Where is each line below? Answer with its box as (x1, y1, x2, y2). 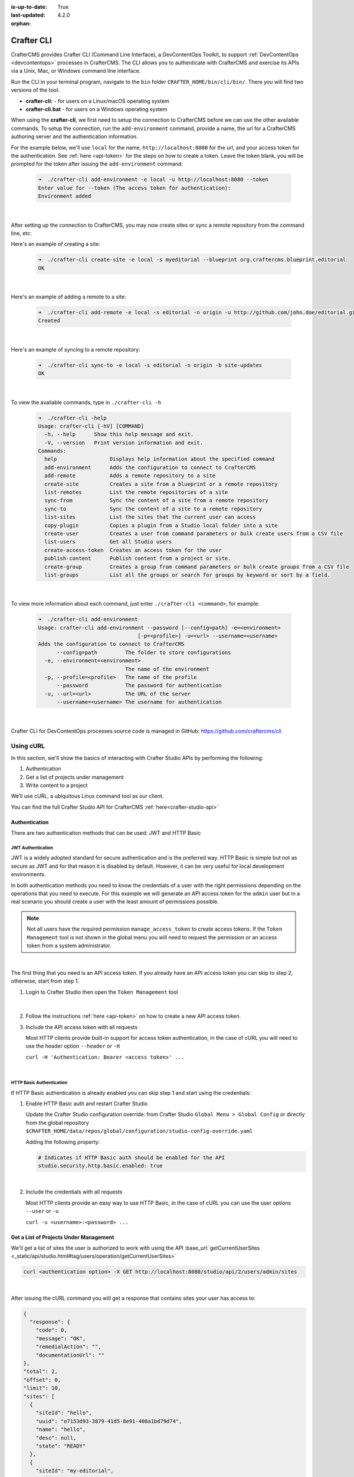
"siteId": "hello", (35, 1410, 93, 1416)
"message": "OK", (35, 1335, 86, 1342)
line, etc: (11, 229, 32, 236)
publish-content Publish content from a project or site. (44, 555, 231, 562)
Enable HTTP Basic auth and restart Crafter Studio (25, 1100, 148, 1107)
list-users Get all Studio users (44, 538, 172, 545)
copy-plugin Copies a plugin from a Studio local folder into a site (44, 522, 278, 529)
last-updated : (11, 12, 45, 19)
